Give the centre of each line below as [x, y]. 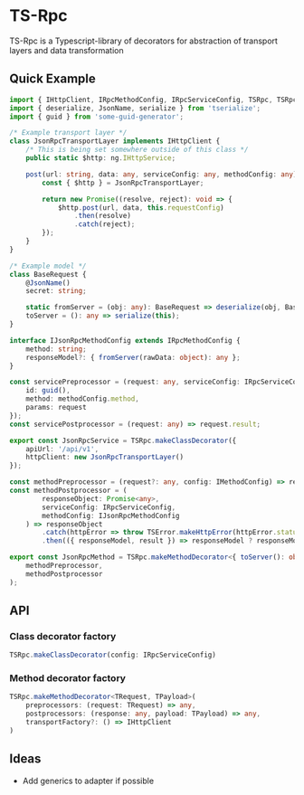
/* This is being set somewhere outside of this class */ [137, 150]
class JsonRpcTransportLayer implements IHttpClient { [115, 141]
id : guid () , [48, 391]
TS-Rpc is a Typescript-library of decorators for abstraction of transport [144, 41]
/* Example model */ [48, 266]
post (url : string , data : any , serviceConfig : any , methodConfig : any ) [161, 174]
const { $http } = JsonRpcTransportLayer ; [123, 183]
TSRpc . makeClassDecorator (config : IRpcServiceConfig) [113, 655]
